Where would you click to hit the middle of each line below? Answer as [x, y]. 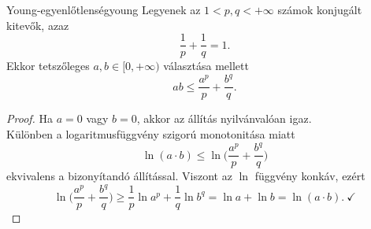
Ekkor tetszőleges [48, 66]
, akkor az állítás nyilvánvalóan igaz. [224, 118]
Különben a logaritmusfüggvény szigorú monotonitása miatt [151, 134]
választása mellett [206, 66]
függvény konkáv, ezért [310, 176]
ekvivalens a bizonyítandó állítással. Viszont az [119, 176]
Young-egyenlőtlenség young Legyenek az [104, 9]
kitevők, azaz [38, 25]
